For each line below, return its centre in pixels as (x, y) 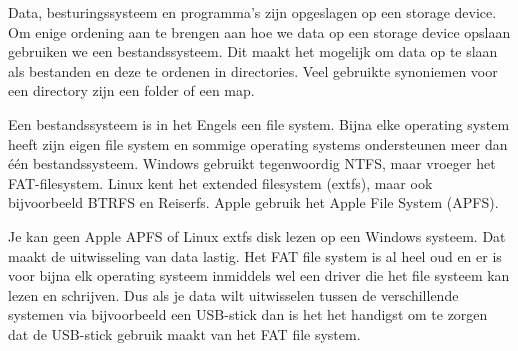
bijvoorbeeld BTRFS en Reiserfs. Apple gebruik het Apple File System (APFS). (253, 202)
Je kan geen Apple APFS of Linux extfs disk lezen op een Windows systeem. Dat (257, 235)
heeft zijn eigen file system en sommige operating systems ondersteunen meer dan (258, 143)
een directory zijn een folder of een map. (131, 90)
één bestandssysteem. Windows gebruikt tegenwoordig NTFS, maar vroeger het (252, 163)
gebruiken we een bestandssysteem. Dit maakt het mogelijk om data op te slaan (253, 51)
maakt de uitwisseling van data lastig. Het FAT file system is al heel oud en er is (255, 255)
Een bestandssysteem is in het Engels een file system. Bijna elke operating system (259, 123)
